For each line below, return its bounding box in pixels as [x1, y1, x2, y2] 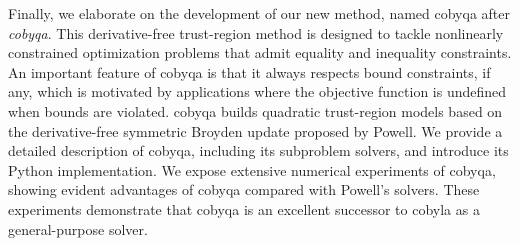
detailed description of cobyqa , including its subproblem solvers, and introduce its [8, 140, 509, 161]
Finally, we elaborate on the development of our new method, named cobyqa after [8, 3, 511, 23]
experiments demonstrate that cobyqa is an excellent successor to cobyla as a [8, 198, 480, 219]
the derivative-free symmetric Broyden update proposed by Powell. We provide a [8, 120, 503, 141]
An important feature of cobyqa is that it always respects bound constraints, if [8, 61, 491, 82]
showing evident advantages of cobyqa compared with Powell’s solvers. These [8, 179, 480, 200]
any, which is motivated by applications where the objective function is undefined [8, 81, 507, 102]
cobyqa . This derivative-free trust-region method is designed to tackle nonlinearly [8, 22, 504, 43]
